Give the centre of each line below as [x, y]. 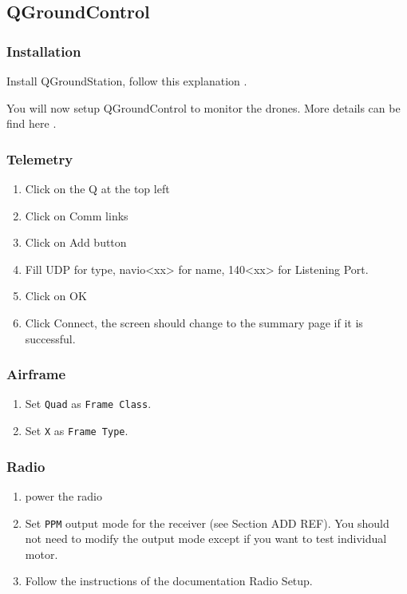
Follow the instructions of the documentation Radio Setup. [169, 581]
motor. [41, 554]
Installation [44, 51]
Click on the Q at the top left [97, 188]
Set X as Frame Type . [77, 431]
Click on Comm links [77, 215]
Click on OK [56, 296]
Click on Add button [76, 242]
